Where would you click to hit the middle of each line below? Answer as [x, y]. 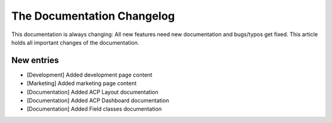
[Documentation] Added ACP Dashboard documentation [98, 100]
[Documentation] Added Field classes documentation [94, 109]
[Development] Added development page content [90, 75]
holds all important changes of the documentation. [75, 42]
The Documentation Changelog [93, 16]
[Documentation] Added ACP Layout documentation [93, 92]
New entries [35, 60]
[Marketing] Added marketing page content [82, 83]
